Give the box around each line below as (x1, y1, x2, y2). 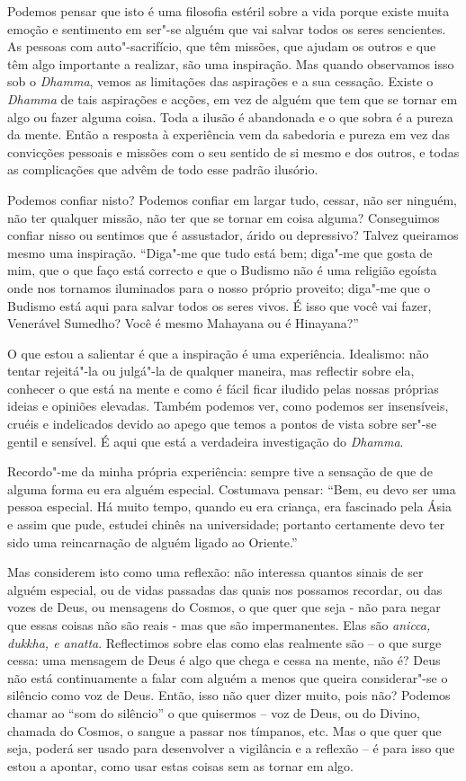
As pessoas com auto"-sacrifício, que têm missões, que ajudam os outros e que (7, 37, 436, 56)
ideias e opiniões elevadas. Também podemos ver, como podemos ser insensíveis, (7, 396, 449, 415)
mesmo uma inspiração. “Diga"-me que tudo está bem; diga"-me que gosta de (7, 243, 433, 262)
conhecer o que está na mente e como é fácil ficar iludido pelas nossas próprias (7, 378, 439, 397)
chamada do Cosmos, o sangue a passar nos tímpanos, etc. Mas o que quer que (7, 721, 442, 740)
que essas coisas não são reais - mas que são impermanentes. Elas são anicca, (7, 616, 431, 634)
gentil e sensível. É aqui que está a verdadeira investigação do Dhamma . (7, 431, 404, 450)
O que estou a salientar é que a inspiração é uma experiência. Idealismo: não (7, 343, 429, 362)
